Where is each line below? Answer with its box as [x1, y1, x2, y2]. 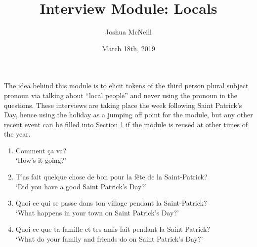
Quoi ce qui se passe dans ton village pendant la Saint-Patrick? [15, 198, 207, 208]
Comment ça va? [15, 145, 67, 155]
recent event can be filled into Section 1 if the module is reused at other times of [4, 119, 248, 129]
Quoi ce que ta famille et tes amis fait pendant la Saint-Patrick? [15, 224, 210, 234]
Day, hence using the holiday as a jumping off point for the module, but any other [4, 109, 253, 120]
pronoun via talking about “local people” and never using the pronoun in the [4, 90, 237, 100]
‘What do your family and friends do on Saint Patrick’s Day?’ [15, 234, 203, 244]
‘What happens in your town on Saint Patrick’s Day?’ [15, 207, 179, 217]
